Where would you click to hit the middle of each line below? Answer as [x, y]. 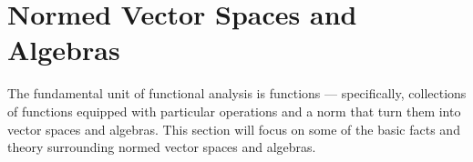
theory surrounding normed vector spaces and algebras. [162, 147]
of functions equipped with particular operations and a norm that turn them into [234, 111]
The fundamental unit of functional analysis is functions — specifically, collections [237, 93]
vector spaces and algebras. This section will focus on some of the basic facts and [234, 129]
